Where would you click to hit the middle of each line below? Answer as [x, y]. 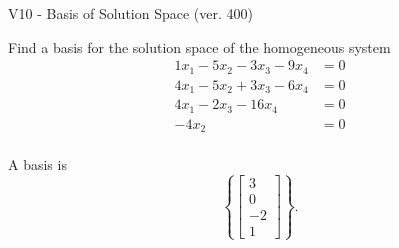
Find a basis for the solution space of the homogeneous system [199, 46]
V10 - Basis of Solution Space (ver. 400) [130, 13]
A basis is [37, 164]
